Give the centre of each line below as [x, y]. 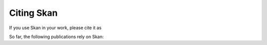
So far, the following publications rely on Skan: [56, 37]
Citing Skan [33, 13]
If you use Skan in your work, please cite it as [55, 28]
